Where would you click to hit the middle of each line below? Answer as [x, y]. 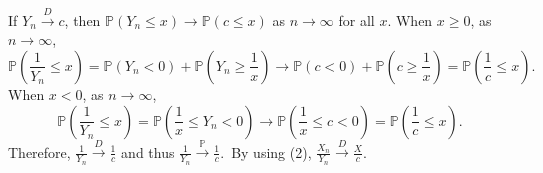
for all [356, 19]
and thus [148, 151]
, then [82, 19]
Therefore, [39, 151]
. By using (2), [266, 151]
